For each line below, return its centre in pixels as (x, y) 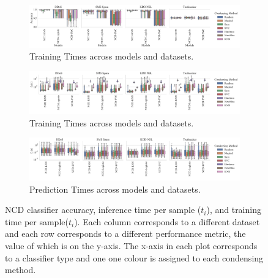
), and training (234, 210)
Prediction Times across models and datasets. (115, 189)
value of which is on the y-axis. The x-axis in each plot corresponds (131, 245)
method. (20, 270)
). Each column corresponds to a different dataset (167, 221)
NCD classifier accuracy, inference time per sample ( (103, 210)
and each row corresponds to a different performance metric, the (125, 234)
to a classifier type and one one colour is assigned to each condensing (134, 257)
